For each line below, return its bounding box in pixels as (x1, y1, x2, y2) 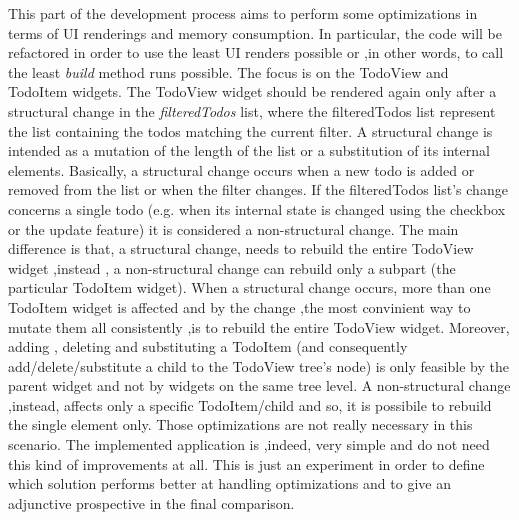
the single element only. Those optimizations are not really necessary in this (8, 414, 473, 435)
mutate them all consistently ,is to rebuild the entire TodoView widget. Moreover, (8, 316, 510, 337)
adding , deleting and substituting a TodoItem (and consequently (8, 336, 408, 357)
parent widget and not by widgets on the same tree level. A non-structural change (8, 375, 511, 396)
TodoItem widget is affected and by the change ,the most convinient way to (8, 296, 471, 317)
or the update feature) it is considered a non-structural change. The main (8, 218, 459, 239)
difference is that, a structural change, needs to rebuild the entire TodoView (8, 238, 474, 259)
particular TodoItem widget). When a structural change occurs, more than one (8, 277, 491, 298)
